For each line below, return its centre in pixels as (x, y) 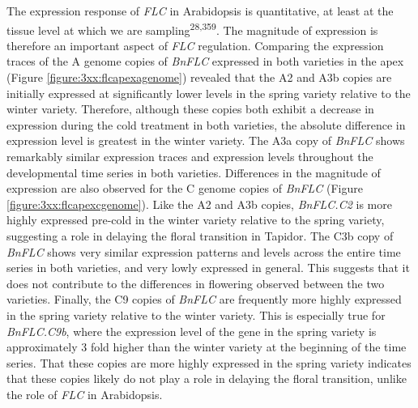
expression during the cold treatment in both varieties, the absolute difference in (206, 124)
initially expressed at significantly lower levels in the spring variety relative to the (209, 93)
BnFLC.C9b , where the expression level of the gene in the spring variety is (192, 331)
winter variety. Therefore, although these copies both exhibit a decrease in (190, 109)
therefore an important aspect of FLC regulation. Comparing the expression (195, 45)
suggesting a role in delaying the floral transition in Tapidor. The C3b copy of (200, 235)
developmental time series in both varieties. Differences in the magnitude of (194, 172)
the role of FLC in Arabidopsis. (85, 394)
